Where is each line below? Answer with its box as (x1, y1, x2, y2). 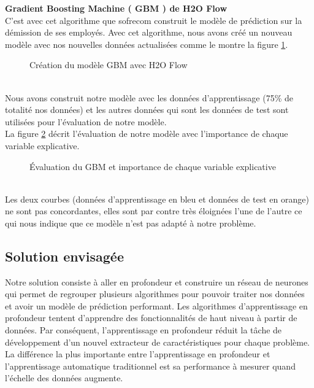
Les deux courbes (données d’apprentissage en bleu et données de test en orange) (5, 192, 309, 205)
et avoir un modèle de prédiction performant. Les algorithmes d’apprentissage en (5, 299, 308, 312)
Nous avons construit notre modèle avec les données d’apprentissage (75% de (5, 91, 293, 104)
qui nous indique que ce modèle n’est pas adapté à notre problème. (5, 216, 256, 229)
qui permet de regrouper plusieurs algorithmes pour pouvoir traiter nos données (5, 287, 305, 300)
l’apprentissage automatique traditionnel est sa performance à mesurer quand (5, 359, 296, 372)
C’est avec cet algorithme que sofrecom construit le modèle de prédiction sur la (5, 14, 302, 26)
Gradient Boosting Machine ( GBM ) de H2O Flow (5, 2, 228, 14)
